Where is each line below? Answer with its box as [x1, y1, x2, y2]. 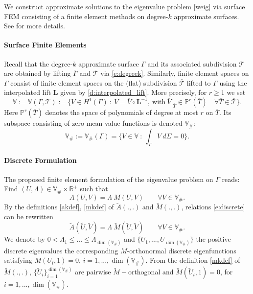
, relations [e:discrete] [181, 202, 245, 212]
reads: [222, 174, 240, 184]
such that [80, 183, 108, 194]
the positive [196, 234, 231, 244]
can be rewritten [4, 211, 53, 221]
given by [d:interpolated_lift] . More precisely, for [60, 87, 207, 97]
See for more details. [4, 21, 65, 31]
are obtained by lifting [4, 68, 71, 78]
